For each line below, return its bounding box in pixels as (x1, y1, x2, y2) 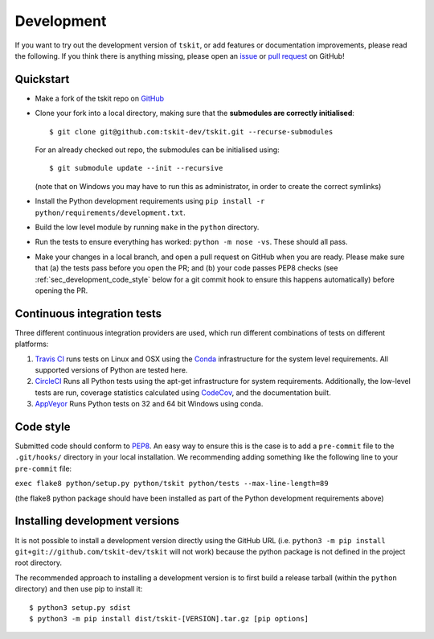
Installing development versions (14, 514, 180, 528)
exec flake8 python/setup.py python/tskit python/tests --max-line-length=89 (14, 479, 329, 489)
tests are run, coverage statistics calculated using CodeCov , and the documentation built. (35, 387, 331, 398)
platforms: (14, 339, 49, 349)
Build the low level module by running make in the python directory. (35, 222, 260, 232)
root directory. (14, 558, 63, 567)
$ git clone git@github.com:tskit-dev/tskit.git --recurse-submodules (49, 127, 334, 136)
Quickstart (14, 72, 70, 86)
